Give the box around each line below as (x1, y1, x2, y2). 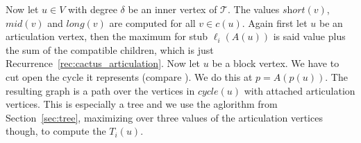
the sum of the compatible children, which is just (6, 42, 214, 57)
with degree (68, 2, 117, 16)
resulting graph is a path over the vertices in (6, 83, 195, 97)
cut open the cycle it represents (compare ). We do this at (6, 69, 253, 84)
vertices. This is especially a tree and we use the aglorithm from (6, 97, 278, 111)
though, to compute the (6, 124, 106, 138)
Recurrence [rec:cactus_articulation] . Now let (6, 56, 201, 70)
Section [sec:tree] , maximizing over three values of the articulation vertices (6, 110, 323, 124)
